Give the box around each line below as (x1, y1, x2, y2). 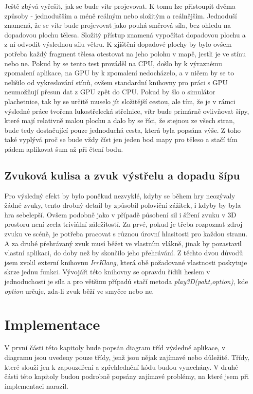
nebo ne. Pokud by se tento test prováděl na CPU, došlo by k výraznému (4, 58, 222, 68)
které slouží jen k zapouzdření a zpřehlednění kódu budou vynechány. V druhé (4, 361, 238, 372)
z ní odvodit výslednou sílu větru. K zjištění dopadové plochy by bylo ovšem (4, 39, 232, 49)
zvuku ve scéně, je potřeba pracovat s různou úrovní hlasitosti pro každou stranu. (4, 229, 248, 239)
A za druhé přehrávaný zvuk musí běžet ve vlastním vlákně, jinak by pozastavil (4, 238, 242, 248)
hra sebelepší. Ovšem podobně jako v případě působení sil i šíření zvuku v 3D (4, 209, 236, 219)
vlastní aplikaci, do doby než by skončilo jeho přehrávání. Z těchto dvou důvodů (4, 248, 243, 258)
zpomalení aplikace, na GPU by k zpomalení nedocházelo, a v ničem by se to (4, 68, 234, 78)
